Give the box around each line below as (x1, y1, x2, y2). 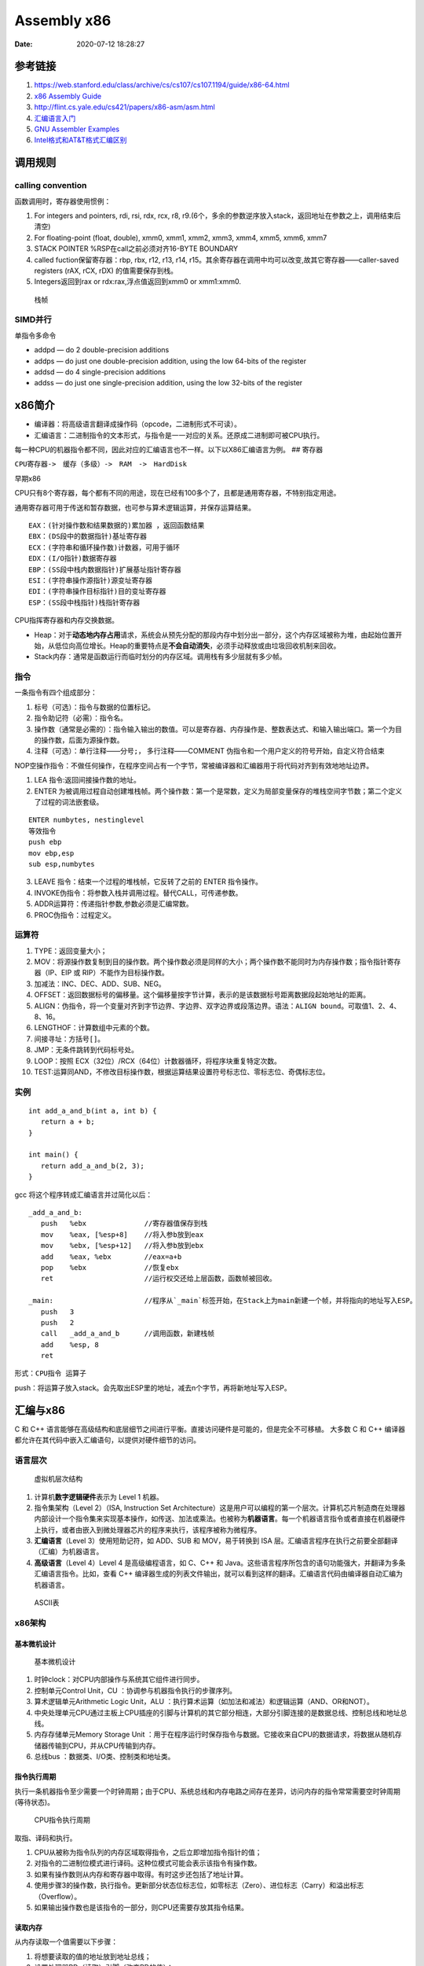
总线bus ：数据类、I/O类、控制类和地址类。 (34, 1752, 175, 1762)
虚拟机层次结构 (34, 1474, 82, 1484)
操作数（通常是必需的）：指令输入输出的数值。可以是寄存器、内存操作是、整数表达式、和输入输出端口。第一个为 (34, 724, 396, 734)
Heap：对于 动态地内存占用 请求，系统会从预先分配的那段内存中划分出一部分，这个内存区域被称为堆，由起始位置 (34, 630, 396, 639)
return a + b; (40, 1117, 95, 1126)
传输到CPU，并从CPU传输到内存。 (47, 1740, 160, 1750)
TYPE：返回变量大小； (34, 946, 108, 955)
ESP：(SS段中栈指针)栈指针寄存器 (28, 598, 141, 607)
